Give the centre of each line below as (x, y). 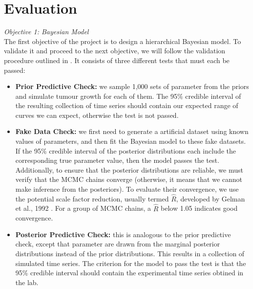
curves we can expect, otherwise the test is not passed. (97, 115)
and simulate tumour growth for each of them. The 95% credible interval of (128, 96)
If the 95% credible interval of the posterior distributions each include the (126, 150)
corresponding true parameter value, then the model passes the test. (117, 160)
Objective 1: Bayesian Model (46, 32)
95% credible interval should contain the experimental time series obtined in (129, 273)
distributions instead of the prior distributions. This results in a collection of (130, 254)
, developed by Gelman (211, 198)
